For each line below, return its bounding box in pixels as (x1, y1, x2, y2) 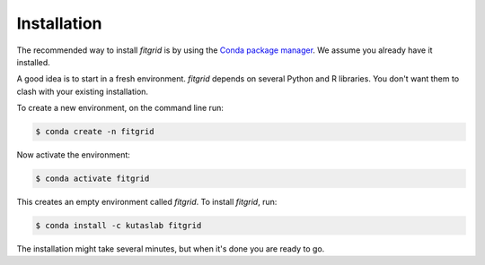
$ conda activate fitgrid (35, 174, 150, 184)
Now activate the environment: (16, 150, 130, 160)
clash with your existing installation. (16, 86, 148, 97)
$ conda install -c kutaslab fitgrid (35, 220, 202, 231)
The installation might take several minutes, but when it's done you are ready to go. (16, 244, 325, 254)
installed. (16, 56, 51, 67)
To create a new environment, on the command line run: (16, 103, 224, 114)
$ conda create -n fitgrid (35, 126, 154, 137)
